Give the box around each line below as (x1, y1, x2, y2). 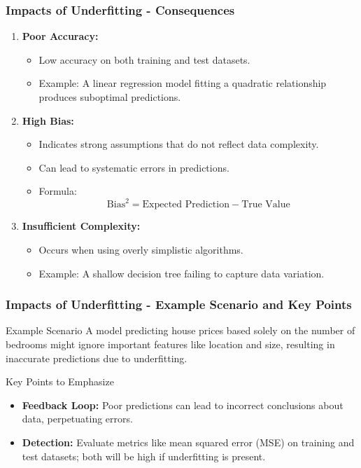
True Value (241, 200, 290, 210)
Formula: (38, 184, 77, 198)
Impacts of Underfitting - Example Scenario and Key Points (6, 296, 352, 313)
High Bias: (22, 113, 74, 128)
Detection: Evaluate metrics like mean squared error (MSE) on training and (22, 435, 355, 450)
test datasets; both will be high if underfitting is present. (22, 448, 266, 463)
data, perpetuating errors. (22, 411, 133, 426)
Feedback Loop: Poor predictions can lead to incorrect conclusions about (22, 397, 344, 412)
